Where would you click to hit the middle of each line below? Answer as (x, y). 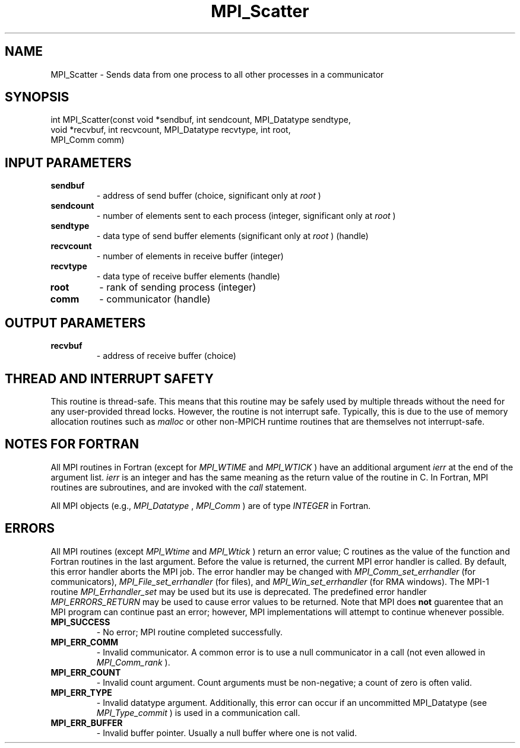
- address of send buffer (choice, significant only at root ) (209, 196)
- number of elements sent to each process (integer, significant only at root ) (246, 216)
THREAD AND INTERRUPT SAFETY (109, 378)
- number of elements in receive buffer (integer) (190, 256)
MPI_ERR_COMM (85, 642)
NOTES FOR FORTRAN (72, 444)
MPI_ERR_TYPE (81, 692)
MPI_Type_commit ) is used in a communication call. (198, 712)
